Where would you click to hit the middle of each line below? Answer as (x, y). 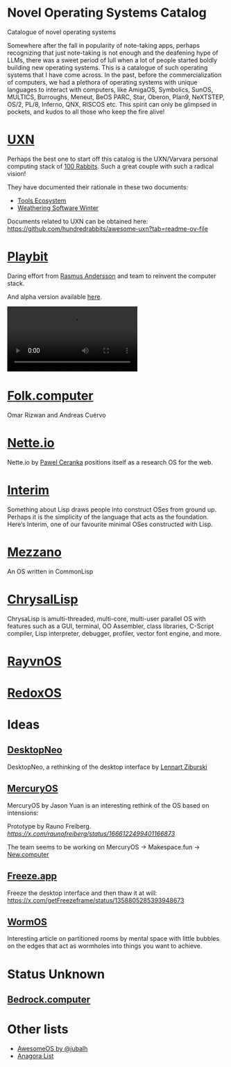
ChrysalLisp (43, 599)
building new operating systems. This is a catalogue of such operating (108, 67)
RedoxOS (35, 693)
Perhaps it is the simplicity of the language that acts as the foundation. (108, 517)
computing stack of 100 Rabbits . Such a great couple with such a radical (110, 166)
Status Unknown (56, 974)
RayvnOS (35, 661)
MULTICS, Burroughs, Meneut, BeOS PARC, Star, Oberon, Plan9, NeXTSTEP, (116, 97)
